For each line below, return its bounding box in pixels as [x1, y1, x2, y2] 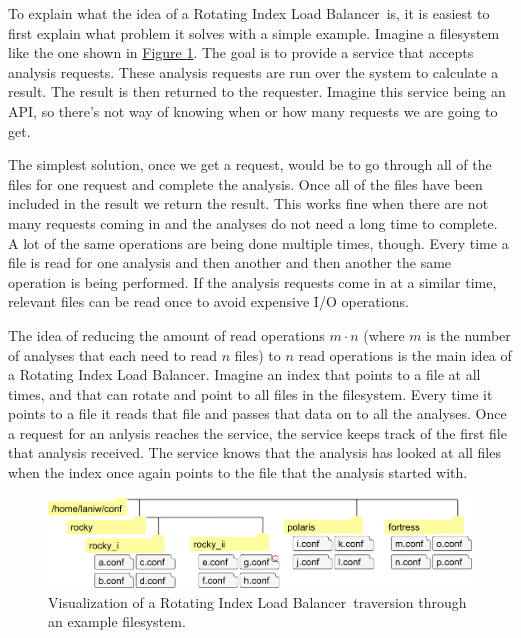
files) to [234, 344, 281, 365]
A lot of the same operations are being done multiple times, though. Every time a [8, 232, 509, 253]
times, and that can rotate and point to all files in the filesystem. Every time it [8, 383, 493, 404]
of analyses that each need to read [8, 344, 218, 365]
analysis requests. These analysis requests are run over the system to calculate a [8, 61, 499, 82]
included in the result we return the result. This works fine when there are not [8, 193, 489, 214]
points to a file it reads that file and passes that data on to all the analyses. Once [8, 403, 507, 424]
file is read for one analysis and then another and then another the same [8, 252, 452, 273]
